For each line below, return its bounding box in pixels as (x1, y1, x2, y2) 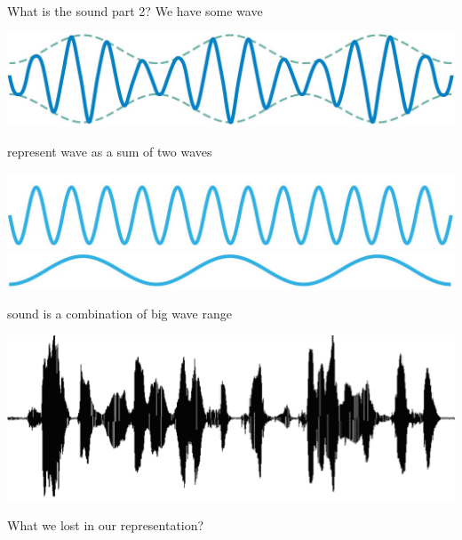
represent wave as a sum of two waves (7, 142, 212, 160)
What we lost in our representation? (7, 516, 204, 535)
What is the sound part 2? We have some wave (7, 2, 263, 20)
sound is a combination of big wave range (7, 304, 232, 323)
